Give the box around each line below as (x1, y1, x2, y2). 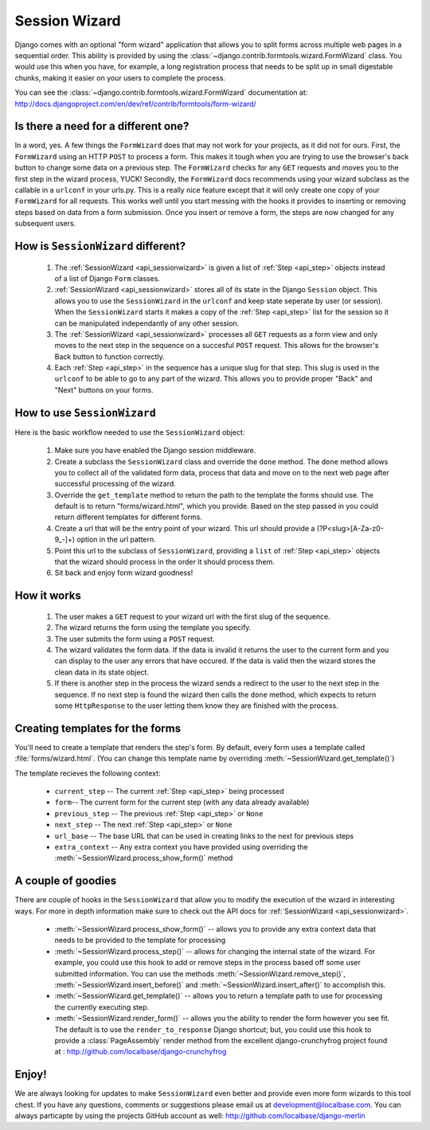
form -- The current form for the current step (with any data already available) (54, 797, 310, 807)
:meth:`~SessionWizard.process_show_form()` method (54, 853, 233, 863)
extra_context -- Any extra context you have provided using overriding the (54, 843, 308, 851)
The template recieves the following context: (14, 768, 161, 778)
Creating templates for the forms (14, 721, 182, 735)
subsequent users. (14, 219, 76, 229)
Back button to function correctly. (54, 351, 165, 362)
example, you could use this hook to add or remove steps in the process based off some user (54, 958, 362, 968)
